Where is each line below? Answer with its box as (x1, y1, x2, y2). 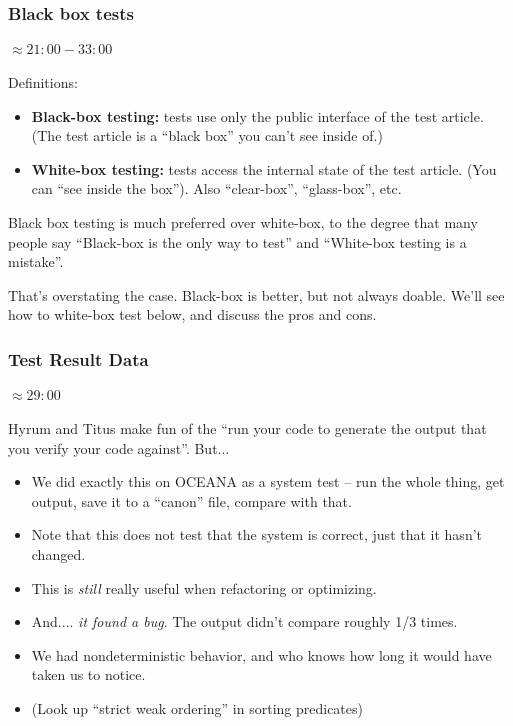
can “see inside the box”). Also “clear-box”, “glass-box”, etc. (31, 178, 402, 199)
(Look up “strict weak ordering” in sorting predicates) (31, 697, 363, 718)
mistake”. (8, 251, 64, 272)
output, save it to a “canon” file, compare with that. (31, 490, 352, 511)
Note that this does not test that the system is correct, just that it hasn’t (31, 524, 483, 545)
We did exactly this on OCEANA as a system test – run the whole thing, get (31, 471, 505, 492)
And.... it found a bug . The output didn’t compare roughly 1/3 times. (31, 611, 458, 632)
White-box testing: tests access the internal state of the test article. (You (31, 158, 497, 179)
